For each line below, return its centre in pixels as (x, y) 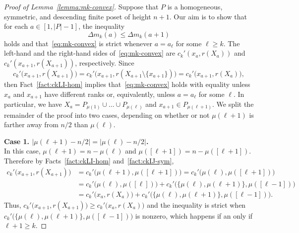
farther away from (31, 124)
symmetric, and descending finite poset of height (78, 16)
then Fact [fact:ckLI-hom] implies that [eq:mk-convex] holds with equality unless (127, 84)
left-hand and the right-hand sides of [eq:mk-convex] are (90, 53)
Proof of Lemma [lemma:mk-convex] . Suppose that (81, 6)
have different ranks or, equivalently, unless (110, 94)
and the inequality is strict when (196, 204)
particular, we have (33, 104)
